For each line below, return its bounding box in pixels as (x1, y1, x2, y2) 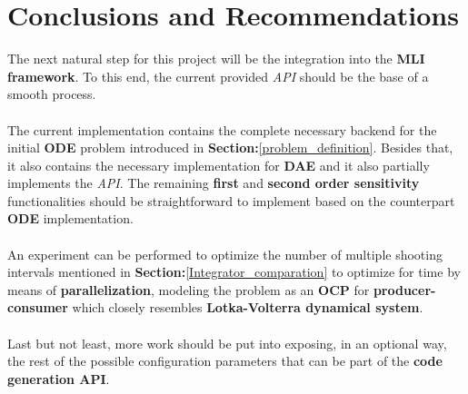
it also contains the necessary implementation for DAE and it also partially (7, 155, 430, 174)
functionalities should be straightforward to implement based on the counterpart (7, 191, 455, 210)
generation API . (7, 369, 110, 388)
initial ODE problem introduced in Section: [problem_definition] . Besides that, (7, 138, 453, 157)
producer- (373, 280, 436, 299)
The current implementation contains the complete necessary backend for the (7, 120, 437, 139)
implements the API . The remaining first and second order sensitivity (7, 173, 420, 192)
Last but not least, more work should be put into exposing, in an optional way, (7, 333, 447, 352)
